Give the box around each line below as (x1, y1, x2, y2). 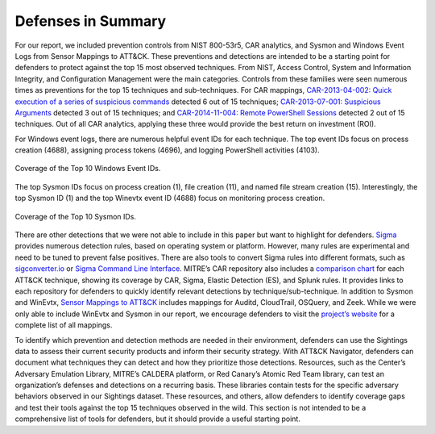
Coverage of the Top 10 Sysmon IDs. (14, 211, 137, 221)
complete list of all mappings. (14, 320, 113, 330)
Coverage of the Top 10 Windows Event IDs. (14, 164, 161, 173)
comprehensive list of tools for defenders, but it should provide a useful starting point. (14, 414, 301, 424)
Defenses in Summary (14, 12, 167, 30)
